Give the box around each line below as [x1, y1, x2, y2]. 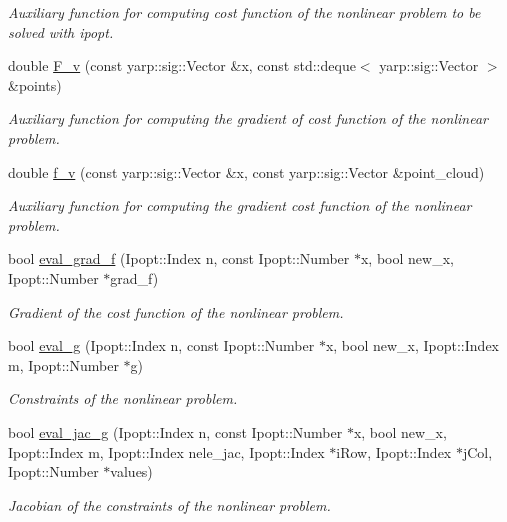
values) [110, 461, 153, 482]
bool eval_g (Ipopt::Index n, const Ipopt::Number [8, 335, 315, 356]
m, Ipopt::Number [8, 354, 119, 375]
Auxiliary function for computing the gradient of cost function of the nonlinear [8, 108, 488, 129]
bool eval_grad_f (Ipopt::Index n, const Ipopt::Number [8, 248, 350, 269]
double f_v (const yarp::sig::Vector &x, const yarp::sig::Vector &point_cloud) [8, 161, 485, 182]
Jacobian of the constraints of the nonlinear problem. [8, 494, 331, 515]
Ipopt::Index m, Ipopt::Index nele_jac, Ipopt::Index [8, 441, 325, 462]
